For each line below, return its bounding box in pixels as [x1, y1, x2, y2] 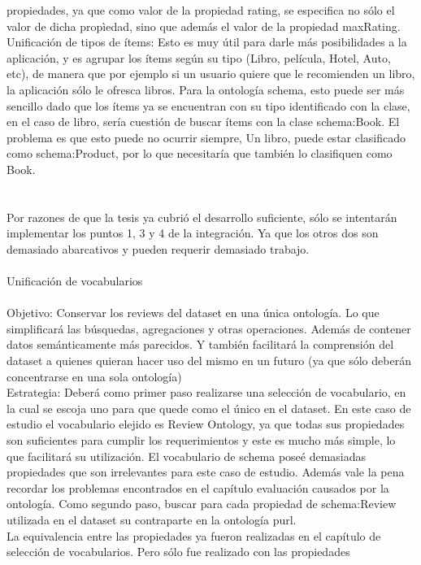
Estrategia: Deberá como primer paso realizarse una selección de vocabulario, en [7, 384, 406, 401]
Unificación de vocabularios [7, 272, 143, 289]
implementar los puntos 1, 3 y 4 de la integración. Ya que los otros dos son [7, 224, 379, 241]
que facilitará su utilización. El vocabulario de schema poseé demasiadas [7, 447, 367, 464]
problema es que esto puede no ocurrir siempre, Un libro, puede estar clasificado [7, 128, 406, 146]
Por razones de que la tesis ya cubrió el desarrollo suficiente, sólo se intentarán [7, 208, 397, 225]
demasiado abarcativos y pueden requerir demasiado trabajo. [7, 240, 310, 257]
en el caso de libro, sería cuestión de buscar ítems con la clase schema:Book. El [7, 113, 400, 130]
